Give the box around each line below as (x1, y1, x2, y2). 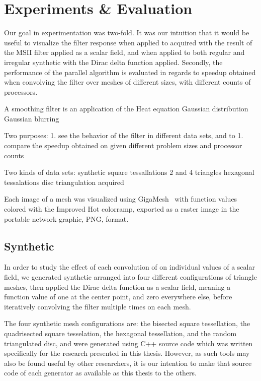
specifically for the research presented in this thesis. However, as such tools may (4, 348, 250, 358)
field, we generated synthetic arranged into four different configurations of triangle (4, 272, 257, 282)
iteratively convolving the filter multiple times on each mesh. (4, 301, 191, 311)
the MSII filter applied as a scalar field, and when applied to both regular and (4, 47, 245, 57)
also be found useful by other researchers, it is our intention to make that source (4, 357, 252, 368)
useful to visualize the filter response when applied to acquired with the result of (4, 37, 252, 47)
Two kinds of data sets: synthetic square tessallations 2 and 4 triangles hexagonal (4, 167, 254, 177)
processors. (4, 86, 38, 97)
